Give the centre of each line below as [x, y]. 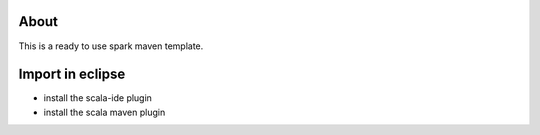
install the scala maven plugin [104, 112]
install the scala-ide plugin [97, 98]
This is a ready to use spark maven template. [111, 46]
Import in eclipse [72, 74]
